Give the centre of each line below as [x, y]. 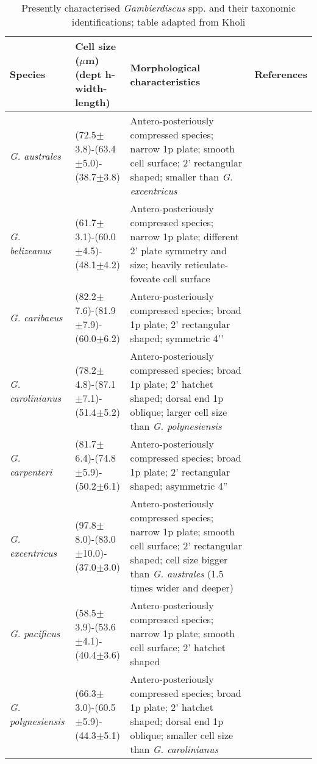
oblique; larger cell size [179, 412]
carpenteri [31, 472]
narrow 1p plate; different [184, 236]
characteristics [165, 81]
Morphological [165, 67]
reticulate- [206, 264]
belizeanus [31, 250]
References [281, 74]
